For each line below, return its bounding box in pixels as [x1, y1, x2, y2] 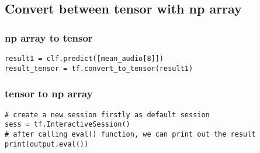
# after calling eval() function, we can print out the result [5, 130, 256, 138]
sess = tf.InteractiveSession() [5, 120, 130, 129]
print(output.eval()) [5, 140, 89, 148]
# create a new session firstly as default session [5, 110, 210, 119]
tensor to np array [5, 86, 93, 101]
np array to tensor [5, 30, 93, 45]
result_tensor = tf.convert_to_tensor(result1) [5, 64, 193, 73]
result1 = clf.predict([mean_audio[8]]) [5, 55, 164, 63]
